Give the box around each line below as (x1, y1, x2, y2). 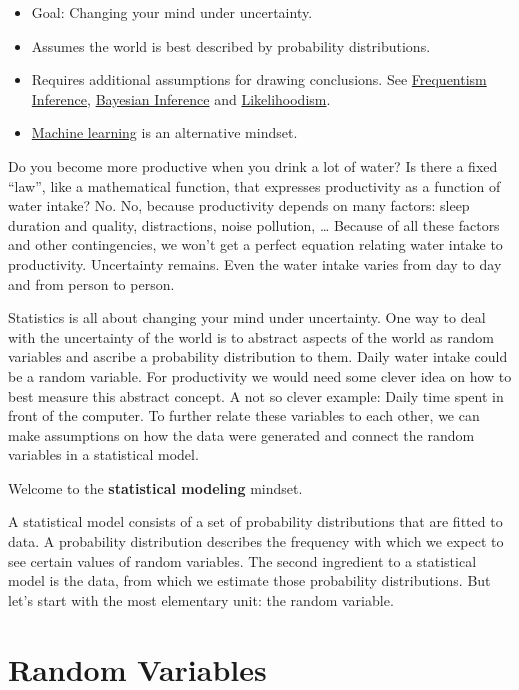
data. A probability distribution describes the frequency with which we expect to (8, 531, 504, 552)
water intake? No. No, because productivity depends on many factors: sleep (8, 195, 470, 216)
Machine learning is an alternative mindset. (31, 122, 298, 143)
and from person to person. (8, 273, 175, 294)
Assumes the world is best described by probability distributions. (31, 35, 431, 56)
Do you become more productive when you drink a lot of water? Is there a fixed (8, 155, 498, 176)
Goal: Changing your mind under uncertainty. (31, 2, 313, 22)
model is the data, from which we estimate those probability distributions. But (8, 570, 491, 591)
